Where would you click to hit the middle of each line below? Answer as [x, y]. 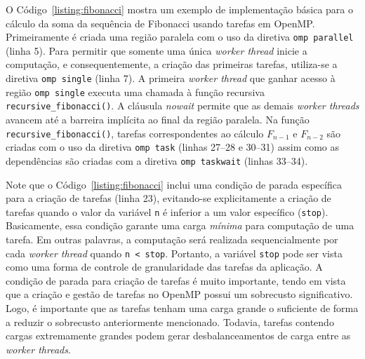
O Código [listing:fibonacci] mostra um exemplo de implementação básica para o [179, 9]
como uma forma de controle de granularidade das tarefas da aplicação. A [164, 267]
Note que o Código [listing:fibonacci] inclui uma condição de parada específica [174, 184]
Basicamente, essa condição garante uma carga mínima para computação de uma [180, 225]
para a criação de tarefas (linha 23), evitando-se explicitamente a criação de [168, 198]
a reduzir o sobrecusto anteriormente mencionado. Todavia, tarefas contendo [170, 321]
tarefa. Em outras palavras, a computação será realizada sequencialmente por [172, 239]
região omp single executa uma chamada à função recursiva [135, 92]
